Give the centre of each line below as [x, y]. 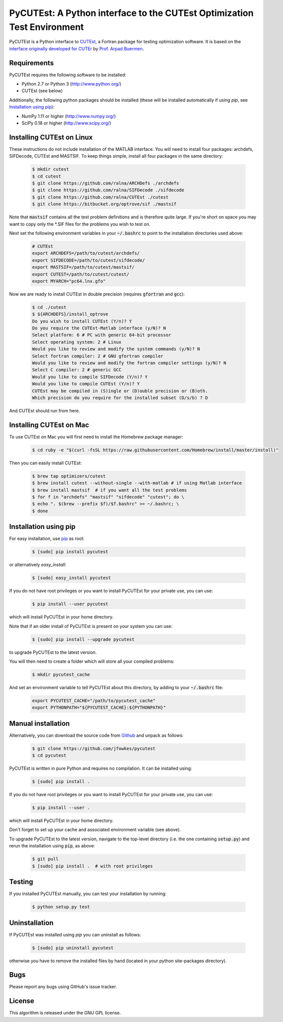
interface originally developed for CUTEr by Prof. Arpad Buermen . [77, 49]
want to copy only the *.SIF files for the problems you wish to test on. [80, 224]
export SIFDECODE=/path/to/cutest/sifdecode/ [89, 260]
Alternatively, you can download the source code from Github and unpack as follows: [96, 735]
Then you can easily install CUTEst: [46, 463]
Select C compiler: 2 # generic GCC [77, 370]
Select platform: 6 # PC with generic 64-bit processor [102, 335]
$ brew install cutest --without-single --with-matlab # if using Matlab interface [137, 483]
